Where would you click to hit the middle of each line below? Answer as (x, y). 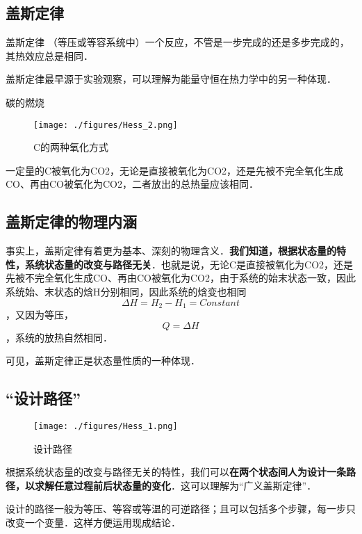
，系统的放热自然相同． (59, 337)
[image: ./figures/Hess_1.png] (106, 427)
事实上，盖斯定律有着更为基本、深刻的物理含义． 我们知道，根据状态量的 (171, 251)
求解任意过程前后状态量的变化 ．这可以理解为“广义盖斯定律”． (175, 485)
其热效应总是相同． (49, 55)
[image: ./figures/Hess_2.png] (106, 125)
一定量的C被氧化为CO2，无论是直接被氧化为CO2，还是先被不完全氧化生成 (175, 170)
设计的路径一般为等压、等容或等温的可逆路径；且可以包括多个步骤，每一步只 (181, 509)
